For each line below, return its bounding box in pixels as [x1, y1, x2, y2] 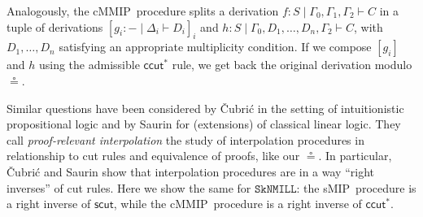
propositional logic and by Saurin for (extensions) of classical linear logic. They [7, 115, 401, 132]
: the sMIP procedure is [296, 179, 416, 196]
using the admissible [38, 56, 140, 73]
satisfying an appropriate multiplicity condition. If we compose [59, 38, 372, 55]
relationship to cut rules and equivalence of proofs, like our [7, 147, 300, 164]
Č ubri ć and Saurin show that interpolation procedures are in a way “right [7, 163, 374, 180]
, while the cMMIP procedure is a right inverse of [113, 195, 362, 212]
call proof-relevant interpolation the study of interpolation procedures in [7, 131, 364, 148]
